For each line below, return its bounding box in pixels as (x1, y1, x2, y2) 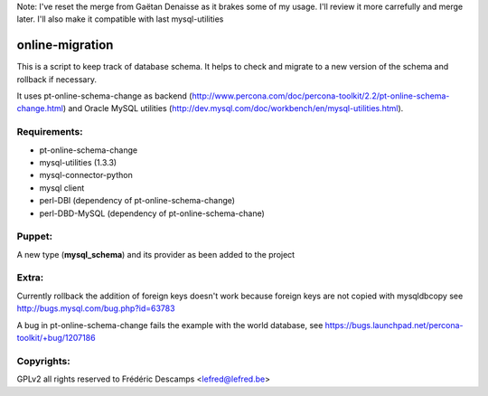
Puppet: (16, 231, 53, 243)
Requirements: (16, 126, 83, 138)
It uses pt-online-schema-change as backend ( (16, 90, 192, 101)
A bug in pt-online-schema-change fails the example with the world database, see (16, 319, 324, 330)
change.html (16, 103, 63, 114)
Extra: (16, 271, 44, 284)
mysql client (39, 182, 85, 193)
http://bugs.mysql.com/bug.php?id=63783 (16, 303, 175, 314)
